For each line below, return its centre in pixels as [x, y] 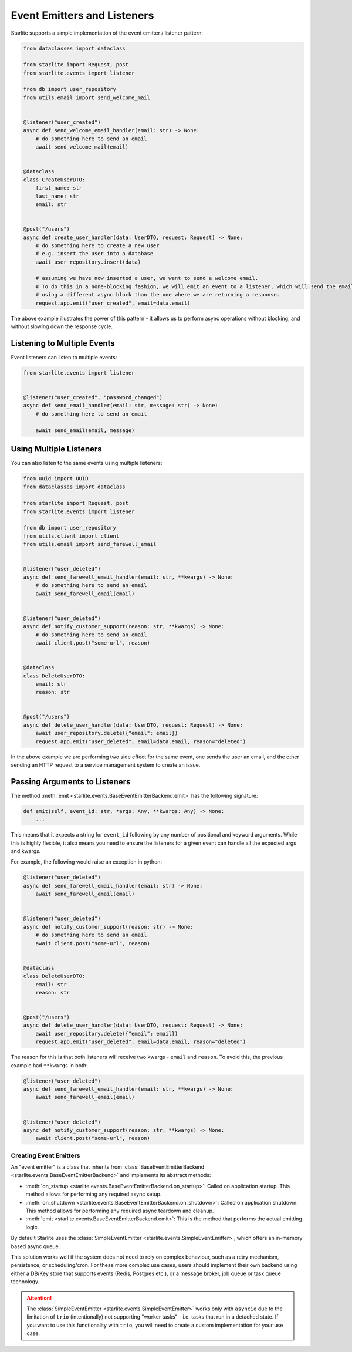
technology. [25, 1282]
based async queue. [35, 1246]
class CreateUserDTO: [54, 180]
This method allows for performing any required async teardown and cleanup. [120, 1211]
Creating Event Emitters [45, 1155]
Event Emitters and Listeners [82, 15]
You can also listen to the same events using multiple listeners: [87, 463]
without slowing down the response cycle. [62, 326]
